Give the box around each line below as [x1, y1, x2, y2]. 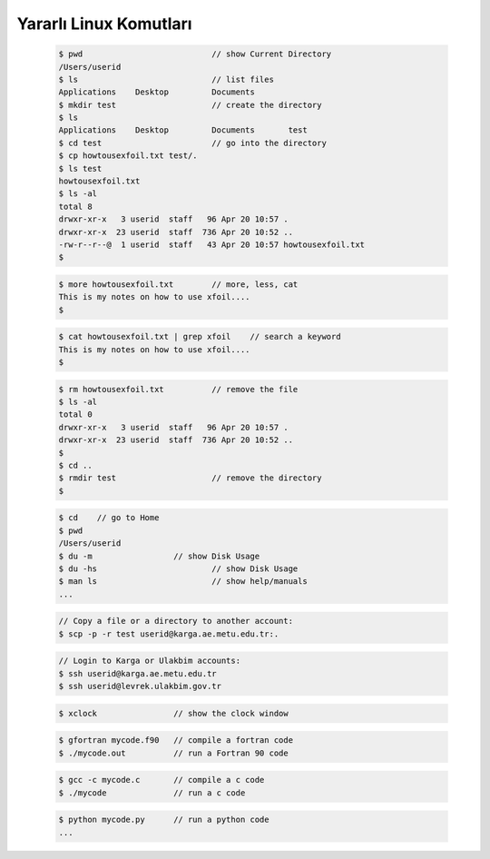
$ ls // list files [58, 74, 274, 84]
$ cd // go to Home [58, 513, 160, 523]
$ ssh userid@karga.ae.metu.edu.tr [58, 668, 217, 678]
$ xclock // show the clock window [58, 708, 289, 718]
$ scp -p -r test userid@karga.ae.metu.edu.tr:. [58, 628, 279, 639]
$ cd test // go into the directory [58, 137, 327, 148]
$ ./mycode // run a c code [58, 787, 246, 798]
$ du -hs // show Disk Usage [58, 563, 299, 574]
